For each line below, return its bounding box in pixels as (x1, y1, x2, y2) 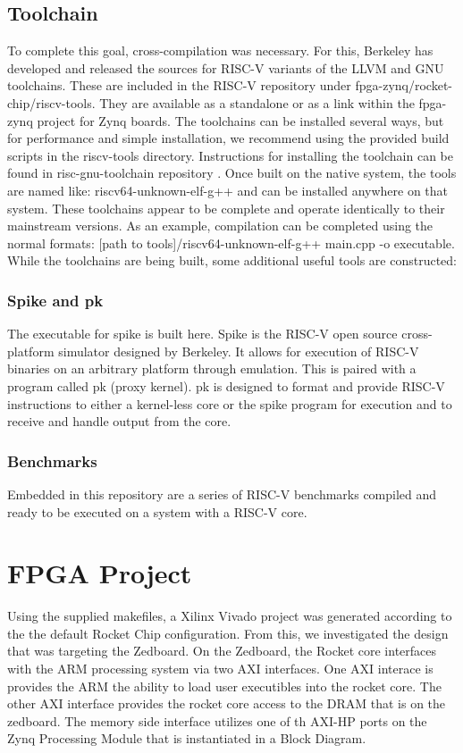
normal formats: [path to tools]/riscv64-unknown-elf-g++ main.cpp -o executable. (7, 233, 455, 252)
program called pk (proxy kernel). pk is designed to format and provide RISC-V (7, 376, 445, 395)
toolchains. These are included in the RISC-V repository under (7, 76, 351, 95)
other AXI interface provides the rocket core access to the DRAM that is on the (7, 694, 446, 713)
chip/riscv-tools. (7, 93, 96, 112)
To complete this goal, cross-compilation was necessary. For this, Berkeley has (7, 41, 434, 60)
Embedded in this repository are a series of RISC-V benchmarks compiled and (7, 484, 437, 503)
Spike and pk (7, 289, 104, 311)
